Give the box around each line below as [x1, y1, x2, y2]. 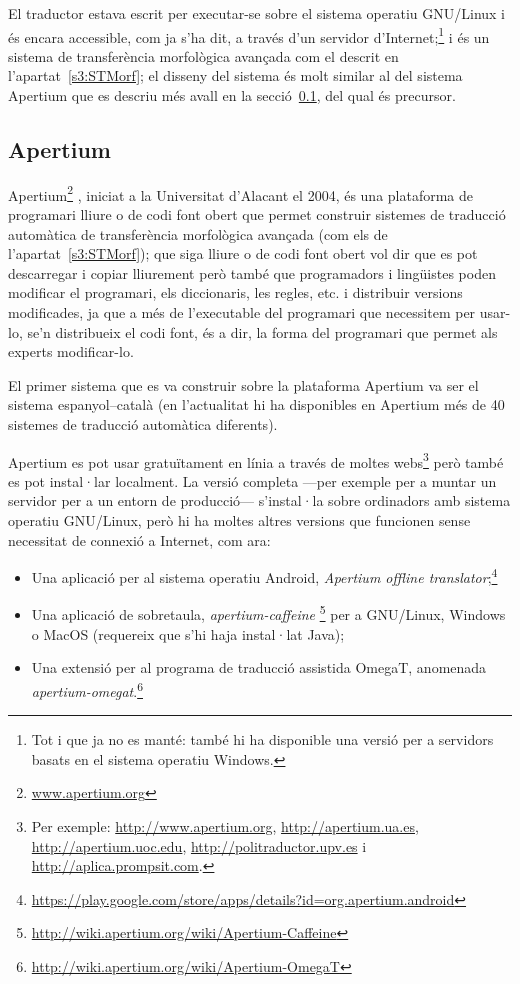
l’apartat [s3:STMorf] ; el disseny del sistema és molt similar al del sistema [8, 65, 463, 86]
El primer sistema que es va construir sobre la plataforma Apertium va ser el [8, 374, 479, 395]
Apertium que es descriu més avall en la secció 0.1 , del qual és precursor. [8, 85, 456, 106]
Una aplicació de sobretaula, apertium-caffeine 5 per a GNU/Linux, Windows [31, 601, 506, 625]
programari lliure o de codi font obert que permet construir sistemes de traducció [8, 204, 506, 225]
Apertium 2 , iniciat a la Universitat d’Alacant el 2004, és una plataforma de [8, 181, 474, 205]
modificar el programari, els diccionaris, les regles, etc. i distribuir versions [8, 282, 463, 303]
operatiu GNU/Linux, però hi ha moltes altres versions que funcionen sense [8, 510, 471, 531]
